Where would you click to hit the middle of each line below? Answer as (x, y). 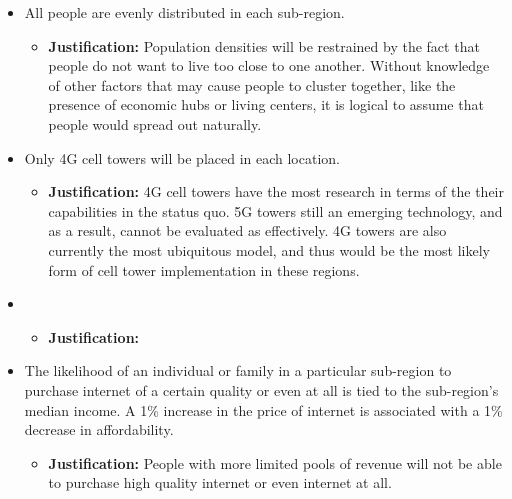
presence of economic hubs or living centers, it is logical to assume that (266, 104)
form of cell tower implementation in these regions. (204, 269)
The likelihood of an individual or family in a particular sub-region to (238, 370)
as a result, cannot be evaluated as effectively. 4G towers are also (247, 230)
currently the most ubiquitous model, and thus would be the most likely (269, 249)
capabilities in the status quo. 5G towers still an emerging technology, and (275, 210)
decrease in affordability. (99, 429)
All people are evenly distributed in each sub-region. (184, 12)
